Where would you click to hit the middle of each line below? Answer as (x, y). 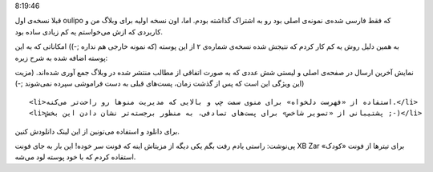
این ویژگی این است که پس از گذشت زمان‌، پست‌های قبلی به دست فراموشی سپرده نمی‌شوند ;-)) (160, 83)
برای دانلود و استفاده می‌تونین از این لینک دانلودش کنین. (97, 131)
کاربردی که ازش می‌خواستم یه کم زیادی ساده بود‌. (89, 31)
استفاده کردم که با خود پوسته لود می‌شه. (75, 157)
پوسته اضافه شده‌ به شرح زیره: (61, 58)
